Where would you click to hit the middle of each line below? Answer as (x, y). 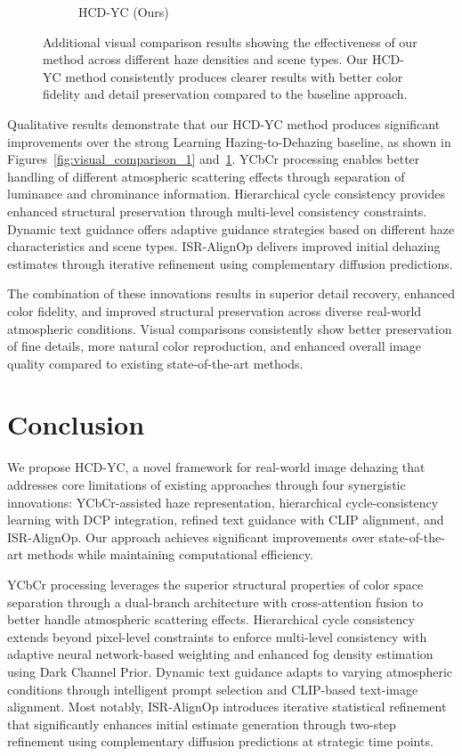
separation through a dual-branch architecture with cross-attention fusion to (215, 602)
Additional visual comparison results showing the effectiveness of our (230, 41)
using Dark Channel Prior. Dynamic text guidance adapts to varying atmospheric (230, 671)
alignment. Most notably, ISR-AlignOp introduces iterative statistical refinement (227, 707)
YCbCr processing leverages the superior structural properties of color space (215, 584)
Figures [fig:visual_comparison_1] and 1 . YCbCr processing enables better (214, 159)
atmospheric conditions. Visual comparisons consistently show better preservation (230, 328)
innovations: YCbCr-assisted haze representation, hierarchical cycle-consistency (223, 502)
